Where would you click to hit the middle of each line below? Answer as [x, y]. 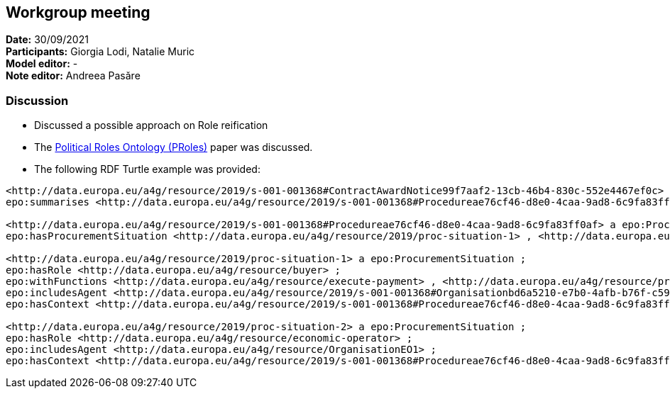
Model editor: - [42, 64]
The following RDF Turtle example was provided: [147, 169]
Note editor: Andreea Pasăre [73, 76]
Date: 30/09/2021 [47, 40]
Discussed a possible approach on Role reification [151, 125]
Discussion [37, 100]
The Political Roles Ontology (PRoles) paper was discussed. [174, 147]
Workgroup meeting [78, 12]
